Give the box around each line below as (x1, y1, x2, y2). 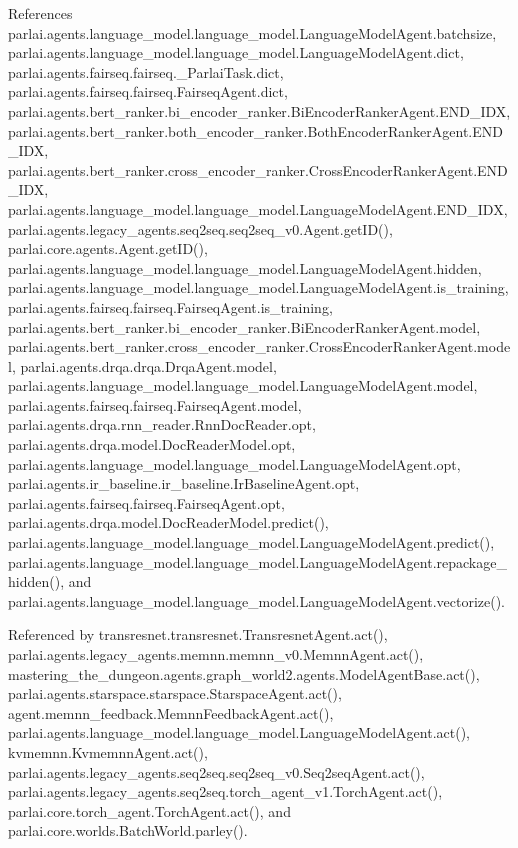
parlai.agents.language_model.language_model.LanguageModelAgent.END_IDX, (8, 198, 508, 219)
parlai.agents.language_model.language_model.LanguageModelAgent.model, (8, 375, 478, 396)
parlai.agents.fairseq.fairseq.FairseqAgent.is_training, (8, 296, 333, 317)
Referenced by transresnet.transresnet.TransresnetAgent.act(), (8, 624, 388, 645)
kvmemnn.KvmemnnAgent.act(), (8, 741, 208, 762)
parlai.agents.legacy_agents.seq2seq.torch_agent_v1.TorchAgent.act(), (8, 781, 443, 802)
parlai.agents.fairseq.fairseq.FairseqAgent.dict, (8, 81, 288, 102)
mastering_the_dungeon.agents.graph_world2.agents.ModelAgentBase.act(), (8, 663, 480, 684)
